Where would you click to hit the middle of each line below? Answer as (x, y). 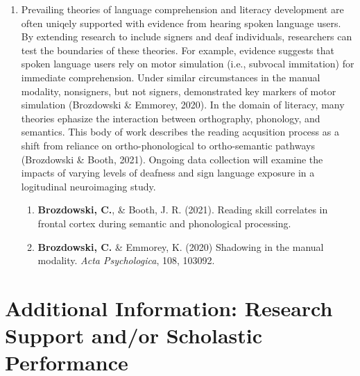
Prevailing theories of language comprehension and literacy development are (182, 9)
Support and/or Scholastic (134, 335)
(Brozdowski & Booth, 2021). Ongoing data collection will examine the (172, 159)
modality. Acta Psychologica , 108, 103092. (126, 260)
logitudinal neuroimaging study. (88, 186)
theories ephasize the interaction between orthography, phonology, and (171, 118)
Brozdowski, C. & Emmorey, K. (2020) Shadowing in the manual (181, 246)
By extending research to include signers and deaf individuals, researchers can (187, 36)
